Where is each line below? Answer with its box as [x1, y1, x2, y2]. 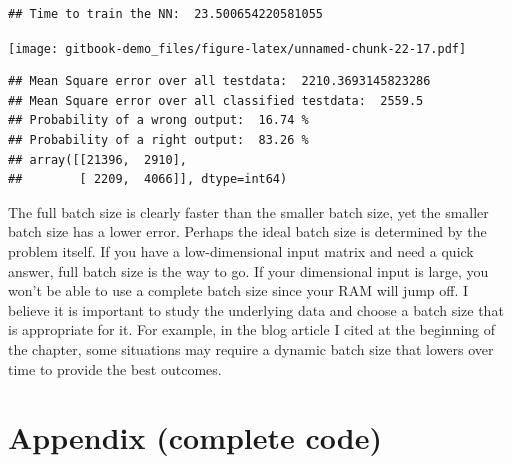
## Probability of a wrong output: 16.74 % [8, 113, 309, 128]
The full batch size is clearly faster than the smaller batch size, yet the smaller [8, 201, 489, 222]
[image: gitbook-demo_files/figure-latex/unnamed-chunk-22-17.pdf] [8, 41, 467, 56]
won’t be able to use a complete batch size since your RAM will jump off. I [8, 280, 469, 301]
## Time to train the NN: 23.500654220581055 [8, 7, 323, 21]
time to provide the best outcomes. [8, 358, 222, 379]
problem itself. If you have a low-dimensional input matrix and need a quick [8, 241, 474, 261]
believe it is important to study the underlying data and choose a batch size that [8, 299, 504, 320]
